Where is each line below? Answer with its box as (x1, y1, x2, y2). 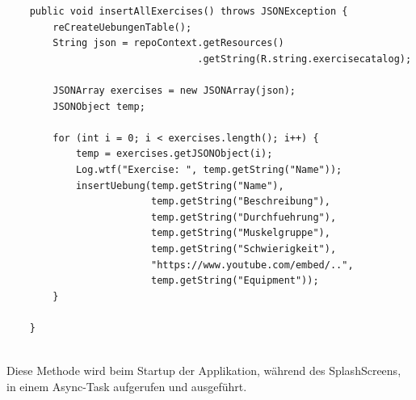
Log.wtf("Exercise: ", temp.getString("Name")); (75, 163, 342, 175)
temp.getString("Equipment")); (150, 275, 319, 287)
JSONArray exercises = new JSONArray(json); (53, 84, 296, 96)
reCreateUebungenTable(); (53, 21, 192, 33)
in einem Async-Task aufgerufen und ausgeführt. (6, 377, 247, 394)
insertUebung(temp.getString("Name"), (75, 179, 284, 192)
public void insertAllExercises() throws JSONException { (29, 6, 348, 17)
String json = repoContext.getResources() (53, 37, 284, 49)
